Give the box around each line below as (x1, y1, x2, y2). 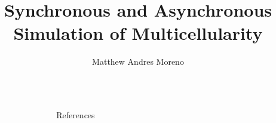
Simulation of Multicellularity (13, 21, 263, 45)
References (56, 108, 95, 121)
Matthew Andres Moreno (92, 55, 184, 68)
